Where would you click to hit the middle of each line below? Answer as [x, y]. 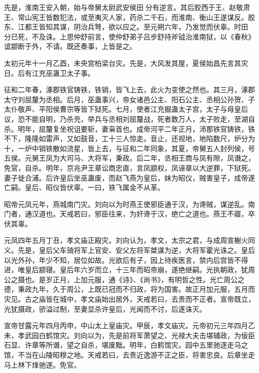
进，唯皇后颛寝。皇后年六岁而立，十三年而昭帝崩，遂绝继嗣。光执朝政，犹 [126, 270]
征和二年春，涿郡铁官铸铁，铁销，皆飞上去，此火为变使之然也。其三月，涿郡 [129, 90]
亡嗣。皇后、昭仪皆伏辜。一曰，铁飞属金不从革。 [84, 187]
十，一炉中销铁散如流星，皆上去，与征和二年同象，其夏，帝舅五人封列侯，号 [129, 148]
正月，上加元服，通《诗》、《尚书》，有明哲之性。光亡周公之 [148, 279]
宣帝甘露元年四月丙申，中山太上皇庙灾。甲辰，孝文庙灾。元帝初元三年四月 [126, 325]
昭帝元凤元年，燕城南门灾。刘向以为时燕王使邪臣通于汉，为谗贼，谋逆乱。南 [129, 204]
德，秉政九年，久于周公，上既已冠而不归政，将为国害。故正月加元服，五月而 [129, 289]
